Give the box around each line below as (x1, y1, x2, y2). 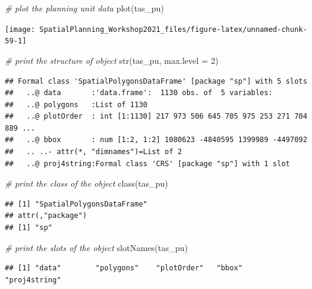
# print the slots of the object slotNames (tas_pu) (5, 241, 188, 253)
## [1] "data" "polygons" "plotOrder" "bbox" (5, 264, 243, 273)
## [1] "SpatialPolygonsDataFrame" (5, 199, 148, 208)
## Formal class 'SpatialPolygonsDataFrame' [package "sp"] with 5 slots (5, 76, 308, 85)
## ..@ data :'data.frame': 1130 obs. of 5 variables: (5, 89, 273, 98)
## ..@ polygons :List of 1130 (5, 100, 148, 109)
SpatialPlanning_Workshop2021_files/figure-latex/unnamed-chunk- (39, 25, 308, 34)
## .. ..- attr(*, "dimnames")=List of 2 (5, 148, 182, 157)
